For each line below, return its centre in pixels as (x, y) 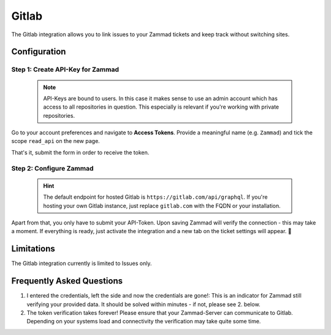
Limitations (33, 249)
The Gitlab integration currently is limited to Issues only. (82, 263)
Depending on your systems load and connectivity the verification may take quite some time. (144, 322)
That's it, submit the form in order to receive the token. (80, 152)
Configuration (39, 52)
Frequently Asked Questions (67, 281)
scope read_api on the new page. (56, 141)
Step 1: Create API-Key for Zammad (65, 69)
